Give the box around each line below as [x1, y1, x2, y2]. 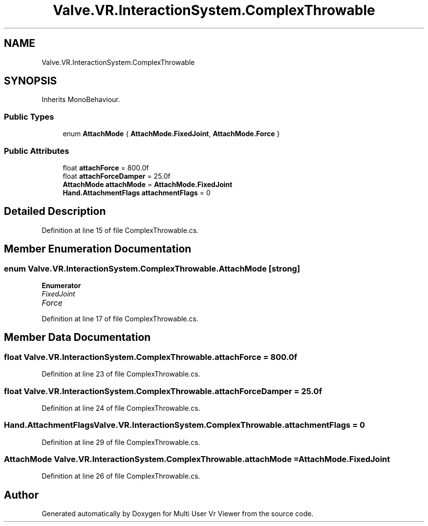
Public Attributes [4, 146, 69, 156]
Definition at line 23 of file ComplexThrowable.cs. [42, 370, 200, 379]
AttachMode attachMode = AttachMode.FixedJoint [63, 180, 233, 189]
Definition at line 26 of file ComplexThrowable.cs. [42, 472, 200, 481]
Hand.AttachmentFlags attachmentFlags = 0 [63, 188, 211, 197]
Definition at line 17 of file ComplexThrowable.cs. [42, 315, 198, 323]
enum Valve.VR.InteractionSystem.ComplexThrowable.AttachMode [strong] [4, 263, 300, 274]
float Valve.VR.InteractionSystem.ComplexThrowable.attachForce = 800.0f [4, 352, 298, 362]
